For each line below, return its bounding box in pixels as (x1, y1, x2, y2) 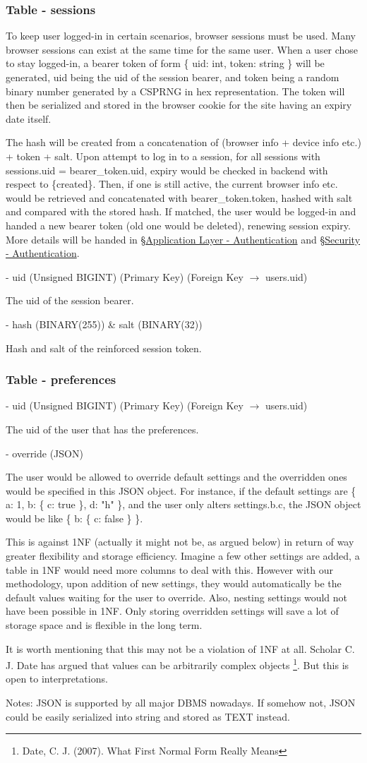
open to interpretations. (6, 671, 108, 686)
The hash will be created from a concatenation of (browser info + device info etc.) (6, 135, 361, 150)
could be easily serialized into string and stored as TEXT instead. (6, 709, 290, 723)
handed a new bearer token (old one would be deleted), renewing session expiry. (6, 217, 351, 232)
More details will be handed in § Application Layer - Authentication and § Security (6, 232, 361, 246)
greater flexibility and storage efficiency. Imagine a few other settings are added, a (6, 548, 360, 563)
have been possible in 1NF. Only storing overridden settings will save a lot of (6, 603, 339, 618)
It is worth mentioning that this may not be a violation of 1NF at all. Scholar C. (6, 641, 355, 656)
